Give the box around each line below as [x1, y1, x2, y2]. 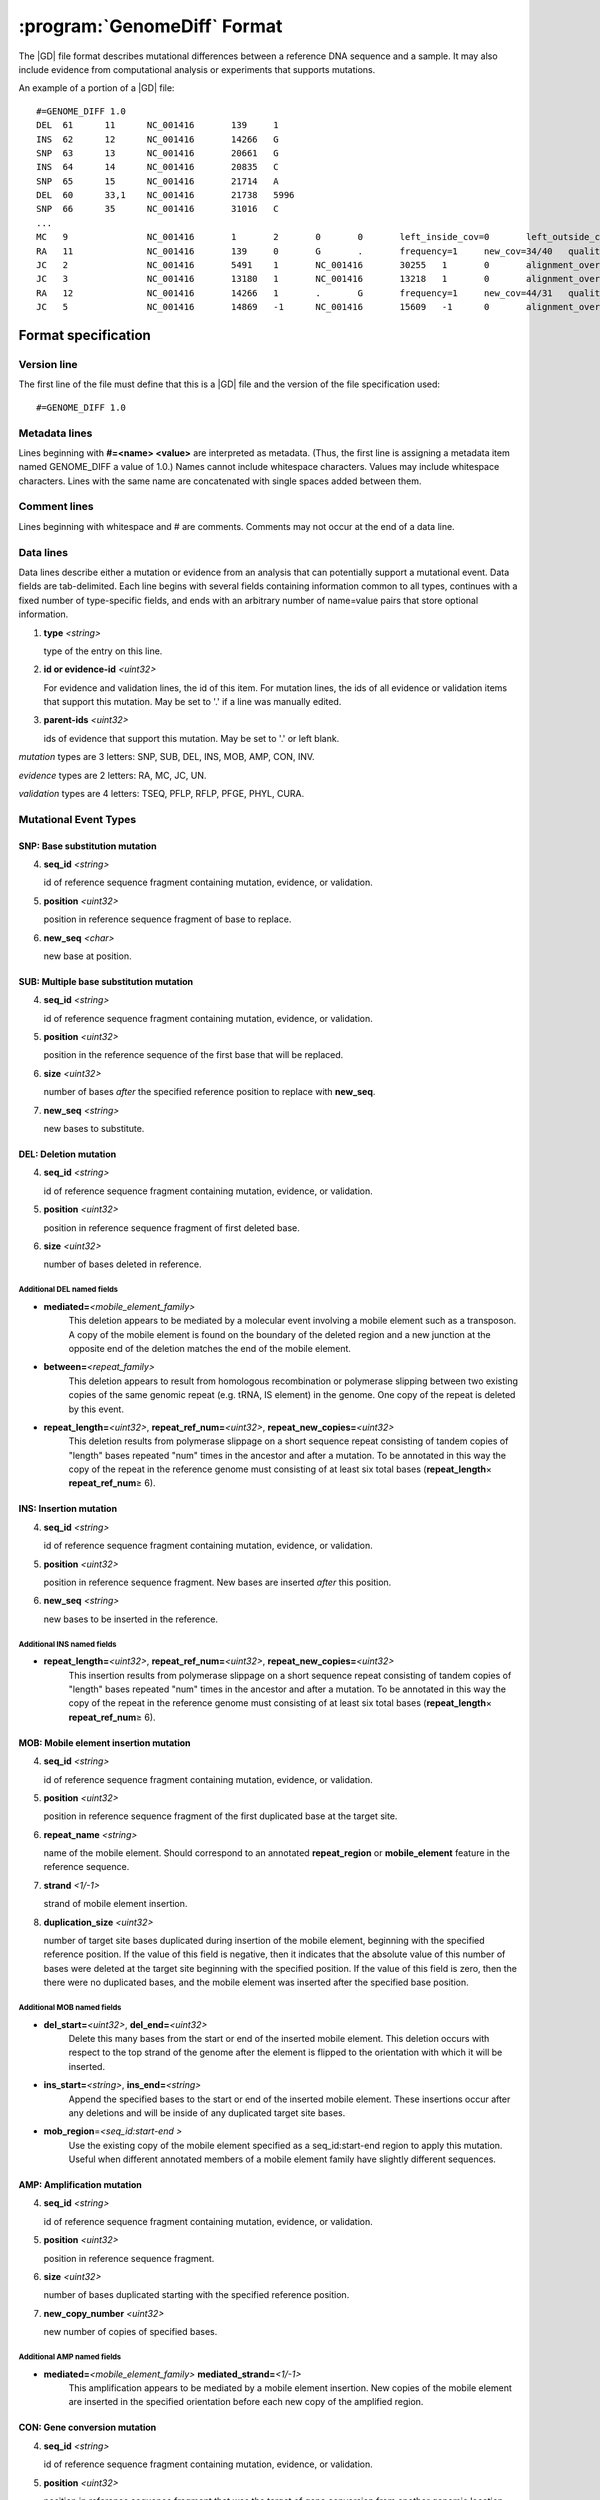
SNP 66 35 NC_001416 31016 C [36, 203, 279, 215]
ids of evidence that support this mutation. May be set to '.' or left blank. [43, 732, 340, 744]
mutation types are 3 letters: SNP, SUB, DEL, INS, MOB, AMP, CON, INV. [18, 751, 315, 763]
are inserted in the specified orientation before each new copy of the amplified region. [68, 2396, 424, 2408]
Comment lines [18, 500, 94, 514]
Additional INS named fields [18, 1639, 117, 1649]
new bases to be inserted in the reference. [43, 1613, 219, 1625]
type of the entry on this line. [43, 645, 163, 657]
